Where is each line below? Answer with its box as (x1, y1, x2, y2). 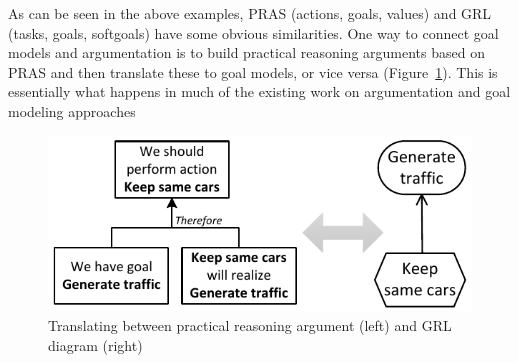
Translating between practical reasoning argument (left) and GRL (48, 315, 452, 336)
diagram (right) (48, 334, 143, 355)
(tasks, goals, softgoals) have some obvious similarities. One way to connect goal (8, 22, 499, 43)
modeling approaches (8, 100, 136, 121)
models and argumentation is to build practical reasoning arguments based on (8, 42, 485, 63)
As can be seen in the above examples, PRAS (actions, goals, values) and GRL (8, 3, 492, 23)
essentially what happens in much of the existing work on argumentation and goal (8, 81, 511, 102)
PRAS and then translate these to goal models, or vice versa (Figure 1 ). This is (8, 61, 498, 82)
